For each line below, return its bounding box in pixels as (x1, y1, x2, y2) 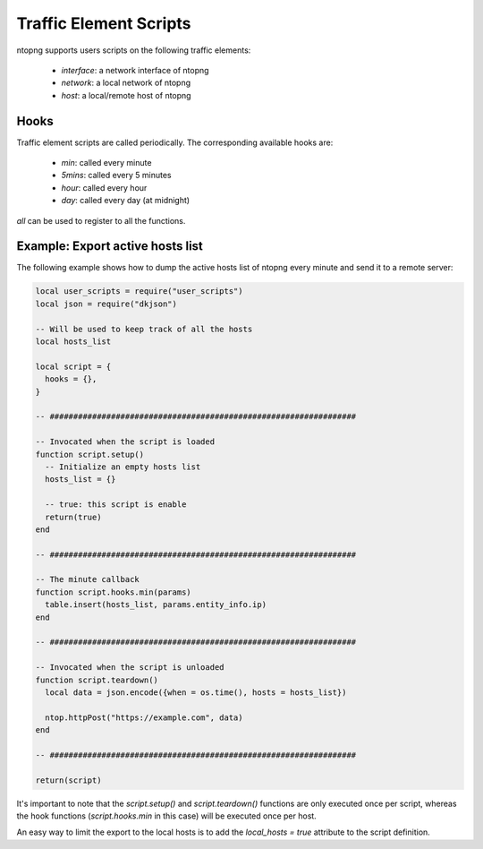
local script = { (35, 361, 112, 372)
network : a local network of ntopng (61, 77, 191, 89)
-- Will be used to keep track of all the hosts (35, 323, 253, 334)
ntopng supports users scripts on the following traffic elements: (16, 45, 251, 56)
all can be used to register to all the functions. (16, 215, 186, 226)
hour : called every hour (61, 182, 148, 193)
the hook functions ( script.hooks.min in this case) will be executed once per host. (16, 810, 317, 821)
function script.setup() (35, 449, 145, 459)
